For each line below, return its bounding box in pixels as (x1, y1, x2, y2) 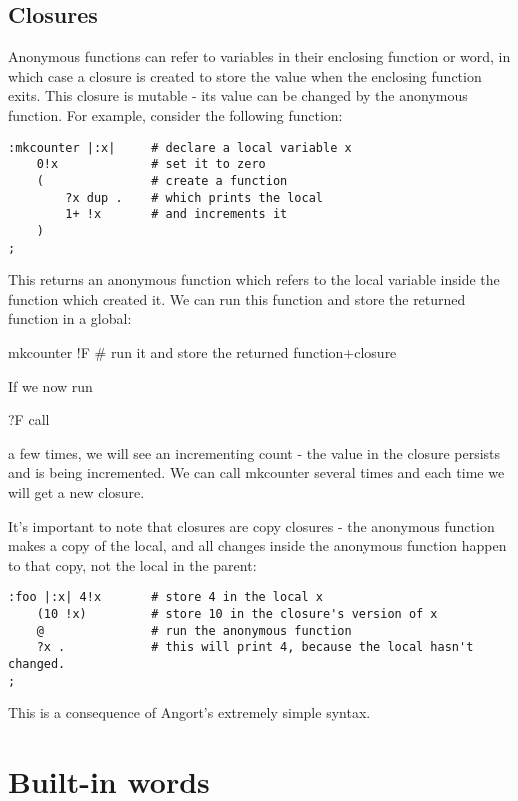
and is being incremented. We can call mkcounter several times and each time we (8, 462, 505, 483)
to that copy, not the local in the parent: (8, 554, 257, 575)
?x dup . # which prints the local (65, 190, 323, 205)
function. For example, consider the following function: (8, 104, 343, 125)
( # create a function (36, 173, 288, 188)
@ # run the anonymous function (36, 623, 352, 638)
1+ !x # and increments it (65, 207, 288, 222)
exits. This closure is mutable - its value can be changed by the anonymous (8, 85, 468, 106)
